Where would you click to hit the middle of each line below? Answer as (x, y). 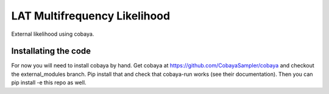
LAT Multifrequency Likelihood (91, 16)
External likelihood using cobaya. (53, 34)
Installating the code (51, 51)
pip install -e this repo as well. (49, 82)
